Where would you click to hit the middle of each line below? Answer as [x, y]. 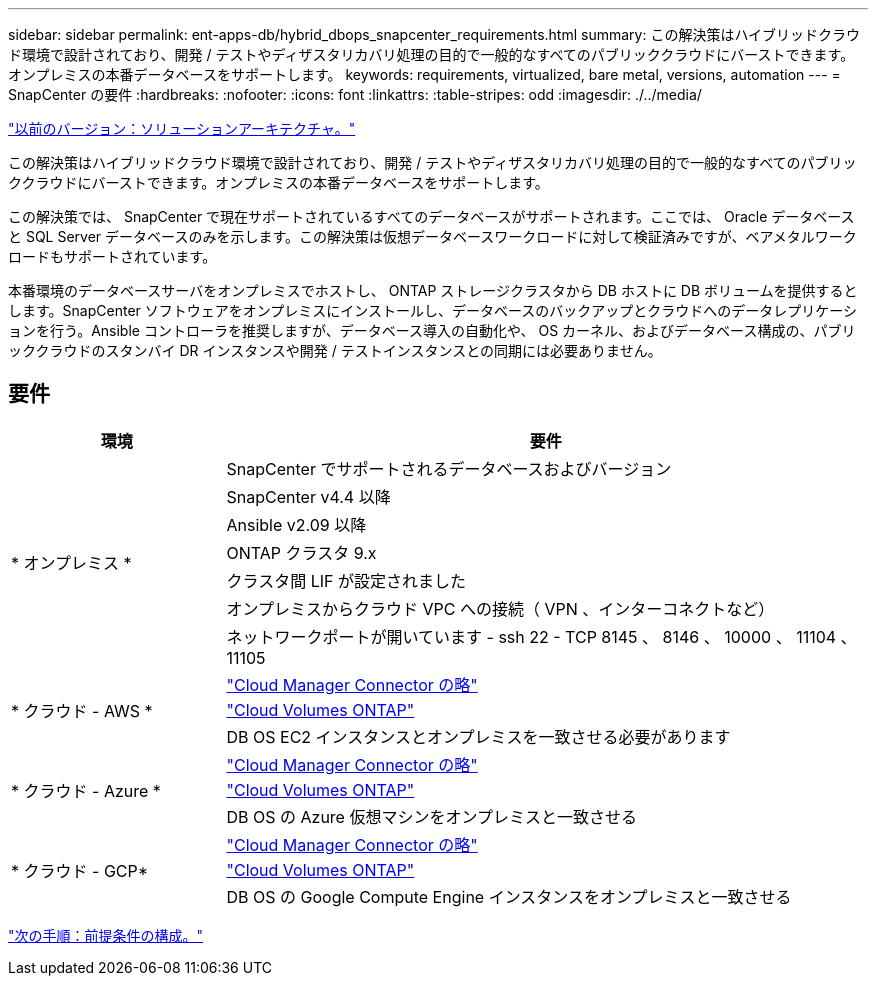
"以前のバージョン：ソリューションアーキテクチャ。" [182, 128]
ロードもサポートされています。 [112, 256]
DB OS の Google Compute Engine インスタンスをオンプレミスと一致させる [509, 896]
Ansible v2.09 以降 [296, 524]
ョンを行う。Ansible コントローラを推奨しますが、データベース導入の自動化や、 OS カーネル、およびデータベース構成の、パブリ [432, 330]
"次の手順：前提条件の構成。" [106, 935]
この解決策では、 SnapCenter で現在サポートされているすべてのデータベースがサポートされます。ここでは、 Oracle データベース [431, 216]
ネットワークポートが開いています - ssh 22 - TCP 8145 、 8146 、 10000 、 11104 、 [541, 636]
